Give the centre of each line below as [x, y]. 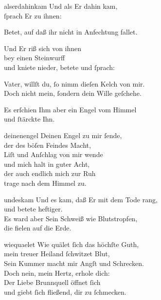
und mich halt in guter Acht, [47, 164]
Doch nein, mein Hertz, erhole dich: [57, 273]
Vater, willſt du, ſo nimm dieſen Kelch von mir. [74, 83]
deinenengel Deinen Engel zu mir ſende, [63, 135]
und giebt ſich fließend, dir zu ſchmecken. [65, 291]
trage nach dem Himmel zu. [45, 183]
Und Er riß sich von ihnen [43, 48]
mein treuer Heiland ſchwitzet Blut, [57, 254]
